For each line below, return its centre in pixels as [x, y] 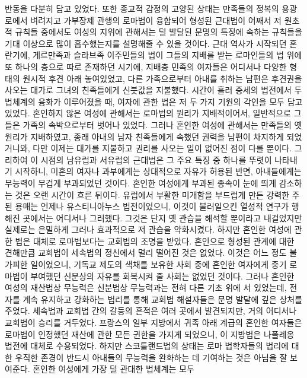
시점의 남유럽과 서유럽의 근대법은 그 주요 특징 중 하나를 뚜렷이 [156, 159]
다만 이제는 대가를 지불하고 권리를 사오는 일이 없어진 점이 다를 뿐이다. [162, 148]
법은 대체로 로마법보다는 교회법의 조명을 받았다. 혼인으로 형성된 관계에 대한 [155, 241]
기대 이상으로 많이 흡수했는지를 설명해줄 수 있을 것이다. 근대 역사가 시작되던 [146, 43]
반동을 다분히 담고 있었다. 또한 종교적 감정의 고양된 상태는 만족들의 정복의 [142, 8]
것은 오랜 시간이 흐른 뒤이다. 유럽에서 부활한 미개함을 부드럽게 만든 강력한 [152, 194]
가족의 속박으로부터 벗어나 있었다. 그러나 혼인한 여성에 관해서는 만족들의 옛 [162, 124]
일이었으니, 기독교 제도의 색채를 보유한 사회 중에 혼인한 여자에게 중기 [159, 264]
